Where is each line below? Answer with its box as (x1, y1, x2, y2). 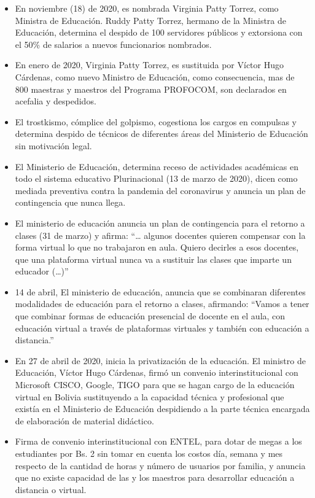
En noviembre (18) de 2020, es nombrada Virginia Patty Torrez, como (15, 2, 279, 14)
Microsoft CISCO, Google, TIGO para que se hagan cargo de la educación (15, 378, 295, 391)
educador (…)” (15, 265, 69, 278)
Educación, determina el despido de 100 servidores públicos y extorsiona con (15, 26, 303, 39)
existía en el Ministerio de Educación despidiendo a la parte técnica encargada (15, 402, 310, 415)
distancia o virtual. (15, 483, 87, 496)
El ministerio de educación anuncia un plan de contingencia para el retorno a (15, 216, 305, 229)
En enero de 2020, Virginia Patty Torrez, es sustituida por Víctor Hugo (15, 58, 284, 71)
